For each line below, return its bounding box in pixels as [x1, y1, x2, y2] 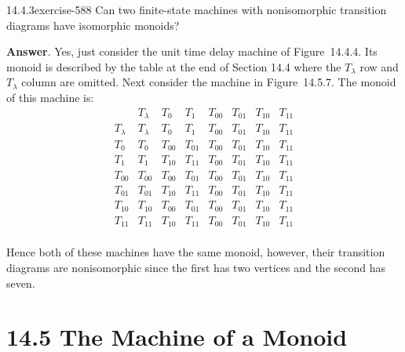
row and [359, 58, 399, 74]
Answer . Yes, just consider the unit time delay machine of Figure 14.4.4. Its [6, 43, 378, 60]
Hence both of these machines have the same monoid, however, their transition [6, 244, 385, 260]
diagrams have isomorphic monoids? [6, 16, 180, 33]
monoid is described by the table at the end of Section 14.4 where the [6, 58, 341, 74]
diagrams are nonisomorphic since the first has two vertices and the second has [6, 259, 385, 276]
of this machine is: [6, 89, 94, 105]
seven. [6, 274, 35, 291]
